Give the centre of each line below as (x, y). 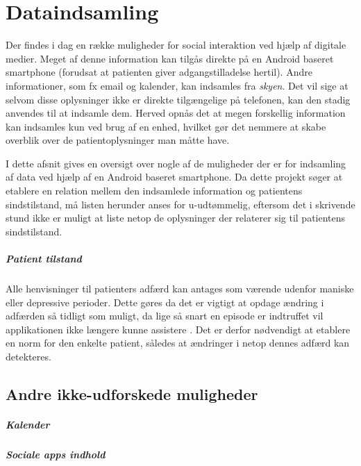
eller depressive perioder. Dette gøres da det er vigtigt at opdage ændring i (165, 302)
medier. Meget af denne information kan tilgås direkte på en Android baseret (170, 58)
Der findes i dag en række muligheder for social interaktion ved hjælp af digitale (176, 45)
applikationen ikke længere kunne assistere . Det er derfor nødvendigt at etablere (178, 329)
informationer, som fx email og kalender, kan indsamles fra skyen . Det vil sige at (177, 85)
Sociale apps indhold (56, 454)
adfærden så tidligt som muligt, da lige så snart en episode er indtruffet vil (165, 316)
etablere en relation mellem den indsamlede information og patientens (154, 191)
